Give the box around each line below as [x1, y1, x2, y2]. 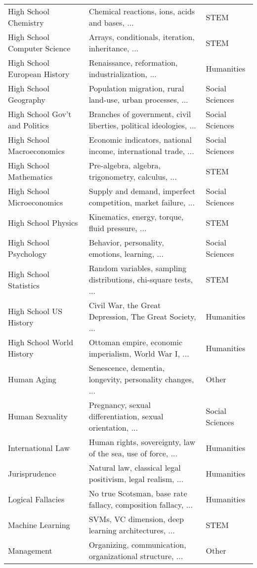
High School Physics [8, 216, 78, 228]
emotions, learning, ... [88, 248, 164, 259]
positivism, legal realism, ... [88, 473, 184, 485]
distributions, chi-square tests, [88, 274, 193, 285]
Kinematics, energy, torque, [88, 211, 184, 222]
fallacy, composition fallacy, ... [88, 499, 193, 510]
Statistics [8, 279, 40, 291]
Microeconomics [8, 197, 63, 208]
